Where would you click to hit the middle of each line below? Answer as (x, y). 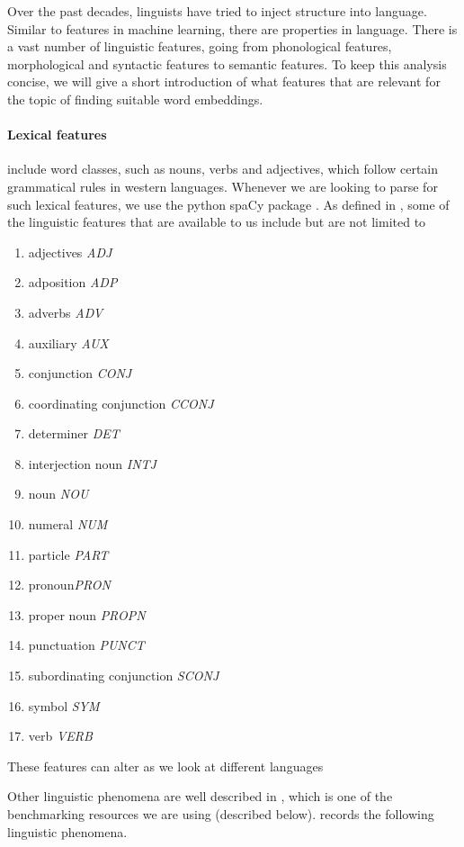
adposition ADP (73, 282)
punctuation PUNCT (86, 645)
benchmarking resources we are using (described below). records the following (221, 814)
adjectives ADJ (70, 252)
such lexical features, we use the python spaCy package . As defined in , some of (228, 204)
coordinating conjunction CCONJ (121, 403)
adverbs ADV (66, 312)
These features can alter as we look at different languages (165, 766)
